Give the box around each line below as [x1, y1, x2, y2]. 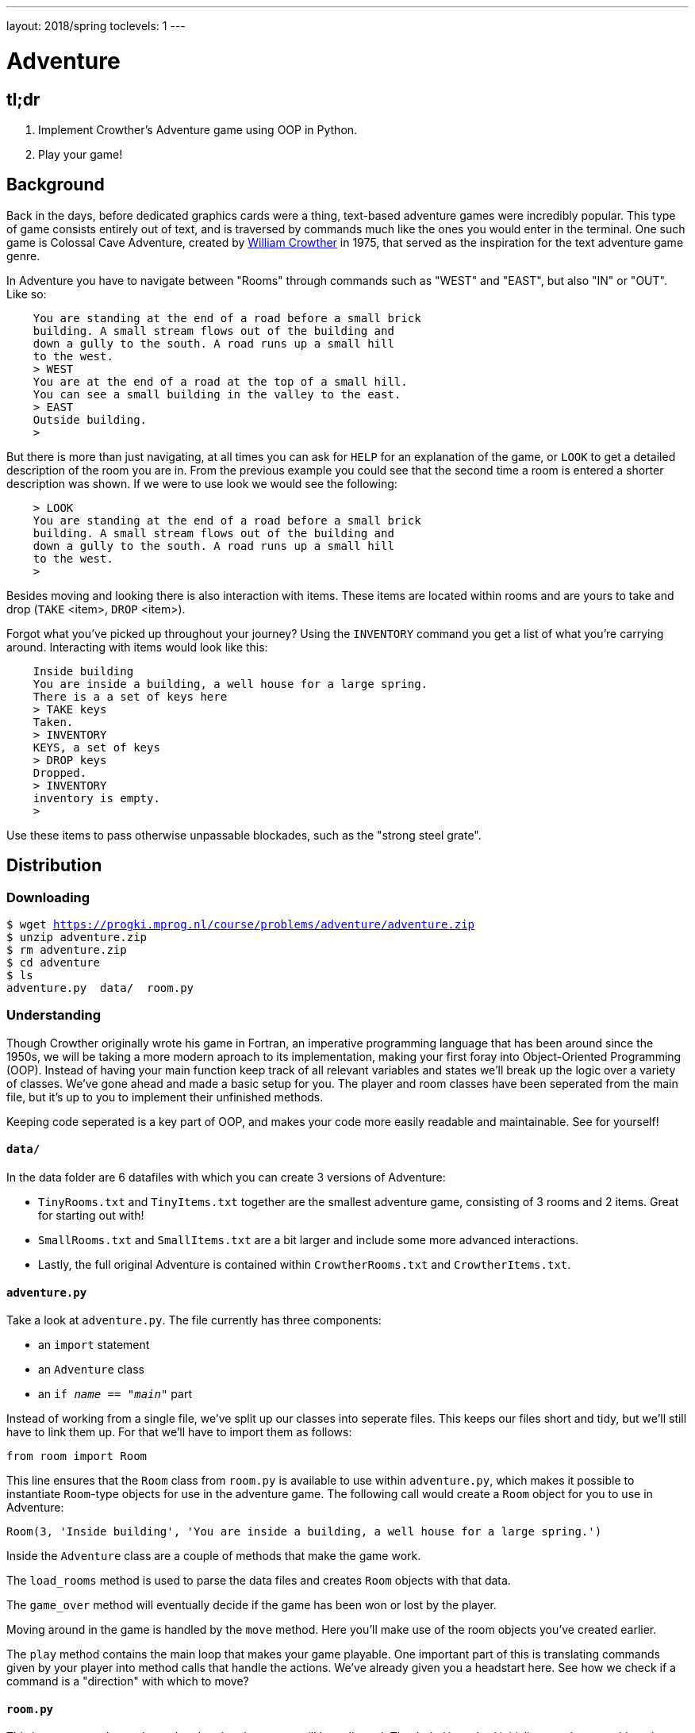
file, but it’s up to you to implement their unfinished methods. [6, 1089, 324, 1104]
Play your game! [38, 147, 123, 161]
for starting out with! [38, 1208, 144, 1222]
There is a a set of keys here [33, 690, 228, 703]
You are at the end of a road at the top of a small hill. [33, 375, 408, 388]
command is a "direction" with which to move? [6, 1674, 249, 1689]
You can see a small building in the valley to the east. [33, 387, 401, 401]
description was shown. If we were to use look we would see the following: [6, 476, 397, 490]
